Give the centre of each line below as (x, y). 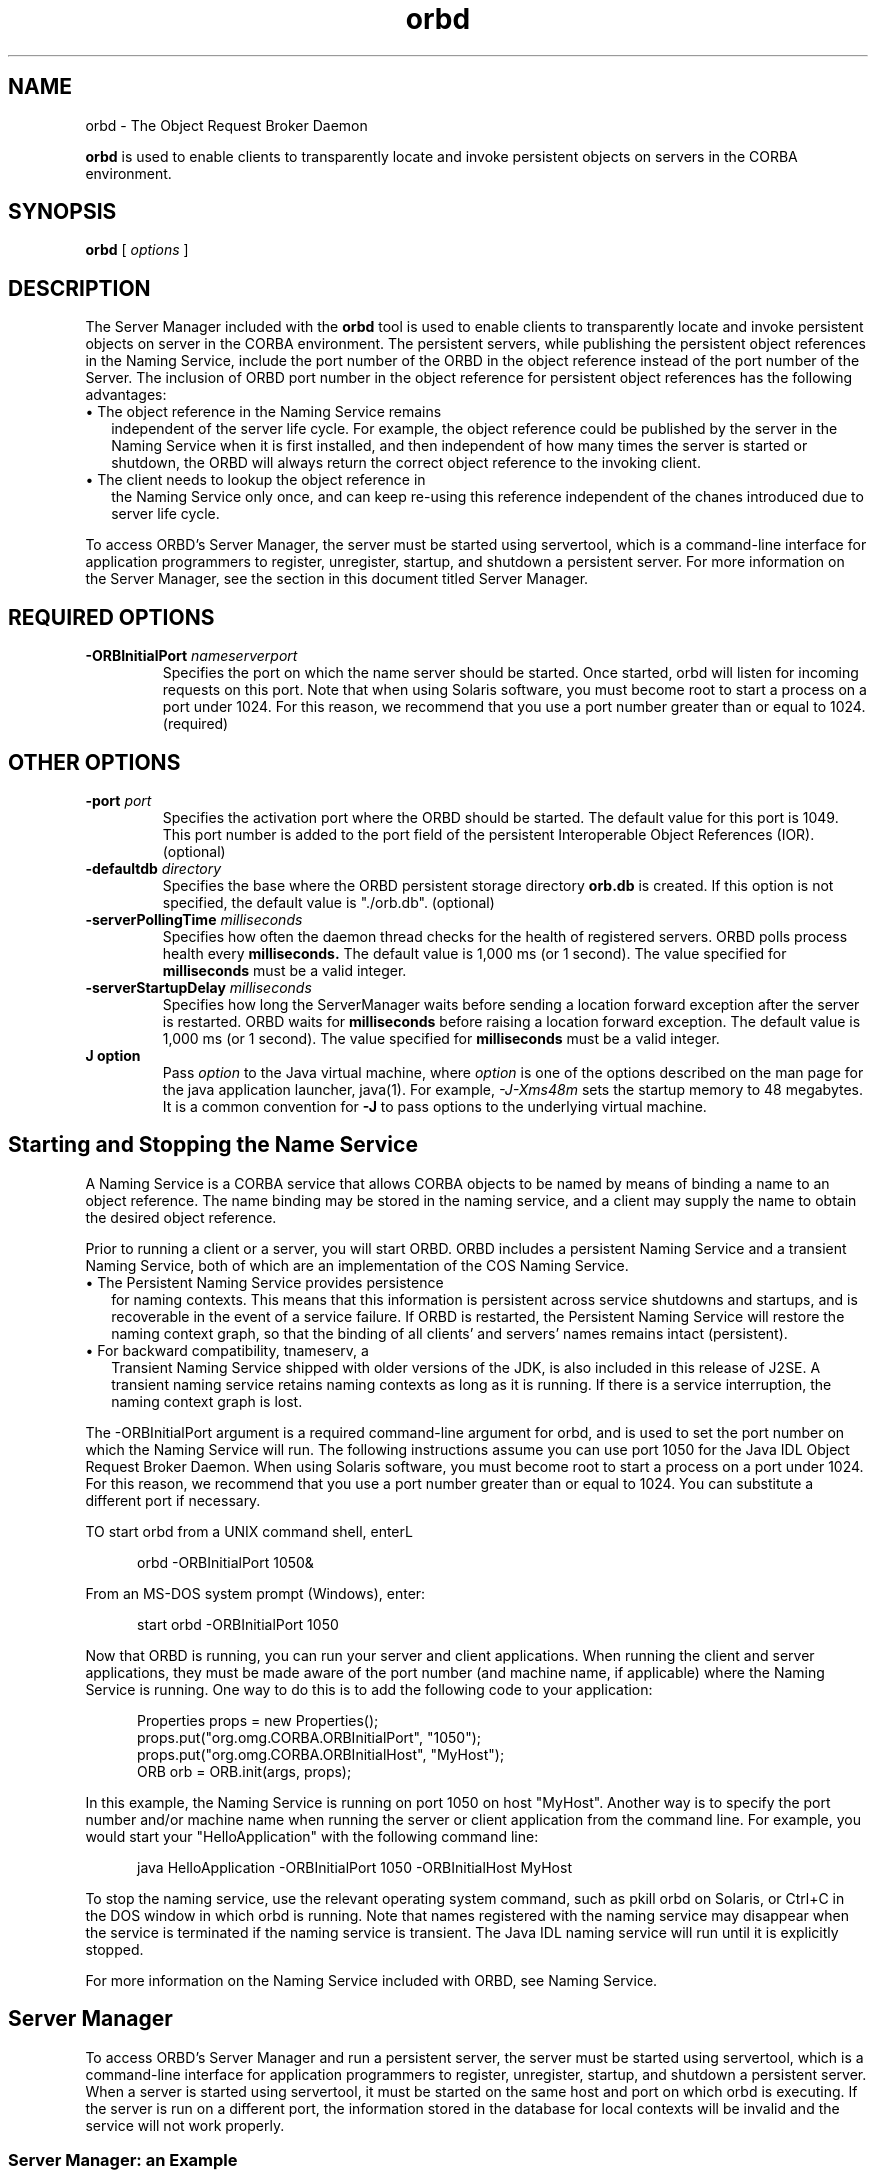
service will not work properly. (185, 2125)
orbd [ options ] (137, 250)
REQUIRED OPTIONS (111, 617)
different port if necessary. (173, 1500)
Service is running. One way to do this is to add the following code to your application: (369, 1689)
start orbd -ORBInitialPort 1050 (238, 1624)
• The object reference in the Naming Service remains (263, 412)
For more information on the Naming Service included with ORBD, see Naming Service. (371, 1980)
